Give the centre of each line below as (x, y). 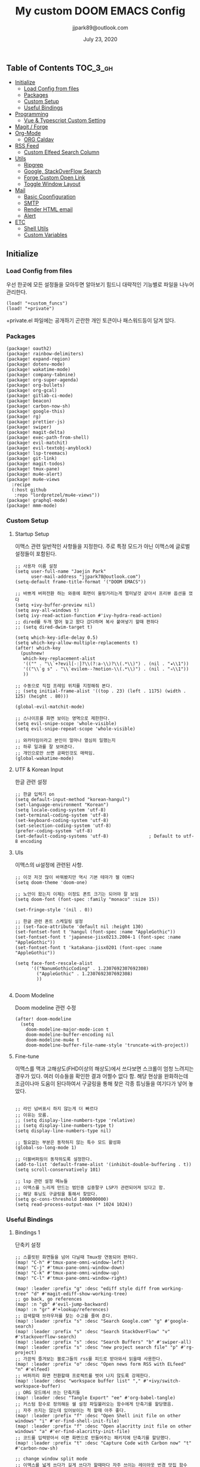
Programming (32, 114)
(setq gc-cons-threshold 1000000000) (62, 1199)
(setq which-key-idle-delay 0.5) (56, 637)
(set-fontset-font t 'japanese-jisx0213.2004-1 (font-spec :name (98, 937)
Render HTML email (48, 209)
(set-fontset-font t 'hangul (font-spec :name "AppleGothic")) (95, 932)
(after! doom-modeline (43, 1019)
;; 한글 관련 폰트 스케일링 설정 (49, 921)
